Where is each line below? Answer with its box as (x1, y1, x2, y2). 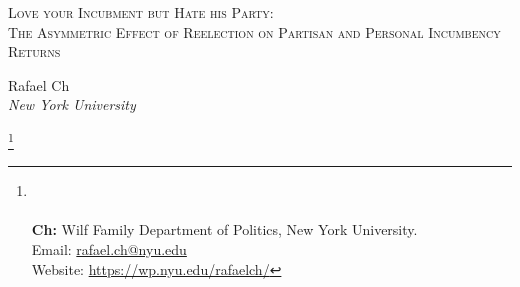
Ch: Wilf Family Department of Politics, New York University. (31, 219, 418, 240)
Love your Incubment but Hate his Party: (8, 2, 274, 22)
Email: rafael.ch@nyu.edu (31, 239, 187, 259)
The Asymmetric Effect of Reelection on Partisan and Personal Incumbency (8, 21, 501, 42)
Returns (8, 41, 61, 62)
